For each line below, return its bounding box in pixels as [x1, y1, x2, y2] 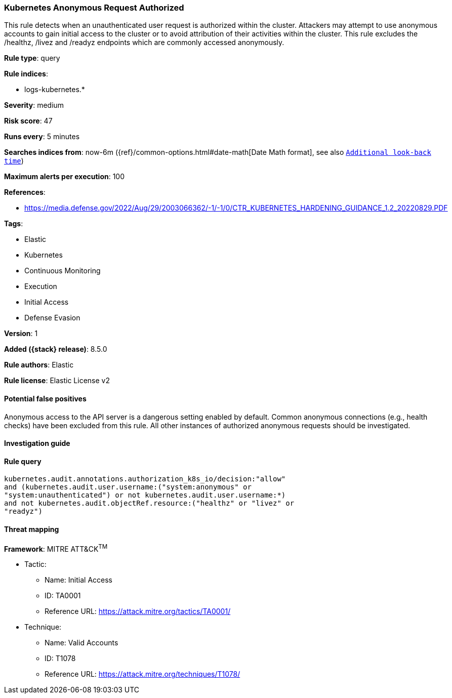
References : [4, 188, 46, 197]
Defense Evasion [24, 313, 80, 322]
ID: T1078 [45, 654, 76, 663]
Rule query [4, 457, 42, 466]
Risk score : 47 [4, 116, 53, 126]
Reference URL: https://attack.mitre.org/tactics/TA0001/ [45, 607, 231, 616]
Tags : [4, 219, 23, 228]
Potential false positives [4, 394, 87, 403]
